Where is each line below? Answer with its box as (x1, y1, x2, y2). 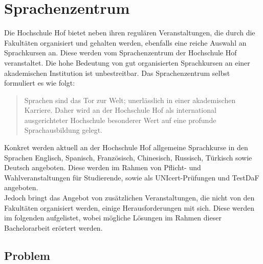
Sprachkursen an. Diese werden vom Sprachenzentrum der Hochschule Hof (4, 47, 237, 58)
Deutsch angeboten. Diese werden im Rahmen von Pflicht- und (4, 162, 201, 173)
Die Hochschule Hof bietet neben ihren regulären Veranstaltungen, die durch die (4, 27, 255, 38)
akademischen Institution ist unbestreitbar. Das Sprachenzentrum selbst (4, 67, 230, 78)
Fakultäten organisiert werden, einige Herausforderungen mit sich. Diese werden (4, 202, 255, 213)
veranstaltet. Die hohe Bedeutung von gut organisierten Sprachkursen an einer (4, 57, 250, 68)
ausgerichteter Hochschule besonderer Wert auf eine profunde (24, 114, 216, 125)
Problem (4, 247, 50, 263)
